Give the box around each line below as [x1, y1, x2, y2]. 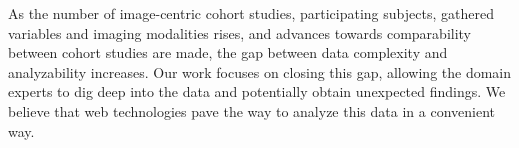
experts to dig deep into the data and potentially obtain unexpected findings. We [8, 81, 506, 102]
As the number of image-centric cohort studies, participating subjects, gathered [8, 3, 494, 23]
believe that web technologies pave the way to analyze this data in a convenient [8, 100, 495, 121]
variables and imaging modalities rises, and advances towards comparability [8, 22, 472, 43]
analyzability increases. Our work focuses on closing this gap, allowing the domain [8, 61, 512, 82]
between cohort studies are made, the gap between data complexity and [8, 42, 448, 63]
